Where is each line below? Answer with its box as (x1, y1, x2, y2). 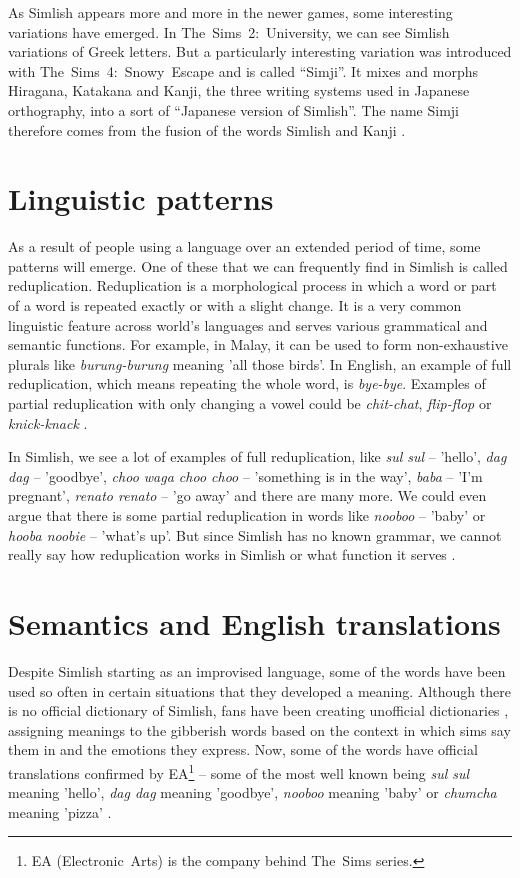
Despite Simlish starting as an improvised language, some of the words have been (8, 660, 506, 681)
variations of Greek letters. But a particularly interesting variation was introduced (8, 41, 512, 62)
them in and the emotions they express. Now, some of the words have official (8, 739, 478, 760)
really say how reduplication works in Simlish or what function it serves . (8, 544, 456, 565)
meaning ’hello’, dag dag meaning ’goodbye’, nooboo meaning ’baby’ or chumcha (8, 782, 497, 803)
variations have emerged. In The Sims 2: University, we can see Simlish (8, 21, 450, 42)
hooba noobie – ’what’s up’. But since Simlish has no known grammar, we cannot (8, 524, 502, 545)
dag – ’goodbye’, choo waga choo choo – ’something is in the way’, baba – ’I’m (8, 465, 483, 486)
